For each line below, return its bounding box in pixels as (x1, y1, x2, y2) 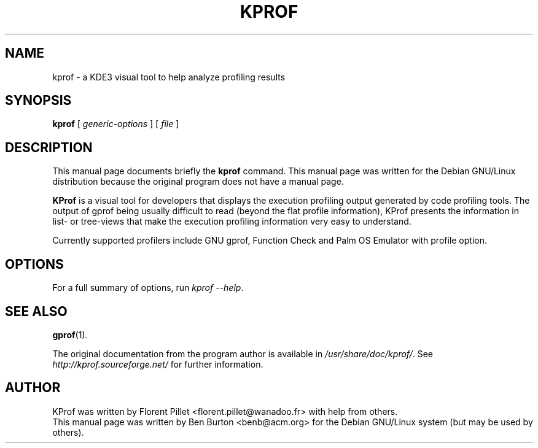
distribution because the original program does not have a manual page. (52, 176, 344, 187)
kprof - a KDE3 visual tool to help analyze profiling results (52, 71, 286, 82)
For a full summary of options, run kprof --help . (52, 282, 244, 293)
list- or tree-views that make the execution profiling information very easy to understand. (52, 216, 411, 227)
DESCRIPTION (5, 139, 93, 155)
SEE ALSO (5, 303, 68, 319)
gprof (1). (52, 329, 88, 340)
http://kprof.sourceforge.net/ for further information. (52, 358, 263, 369)
